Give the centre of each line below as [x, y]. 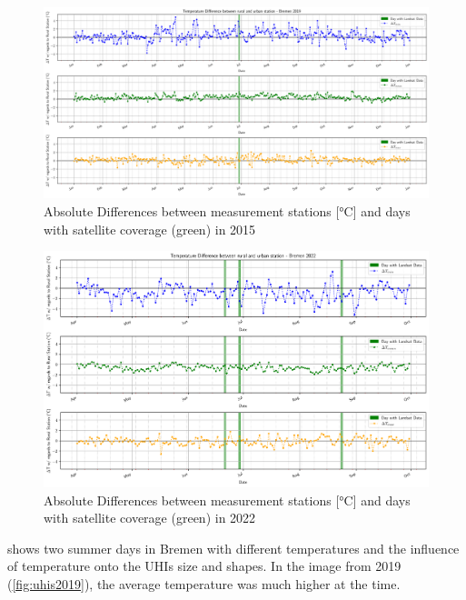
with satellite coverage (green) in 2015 [150, 229]
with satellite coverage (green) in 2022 [150, 518]
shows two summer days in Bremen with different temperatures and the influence [233, 548]
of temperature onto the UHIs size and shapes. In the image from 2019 [204, 566]
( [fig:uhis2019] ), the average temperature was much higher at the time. [204, 583]
